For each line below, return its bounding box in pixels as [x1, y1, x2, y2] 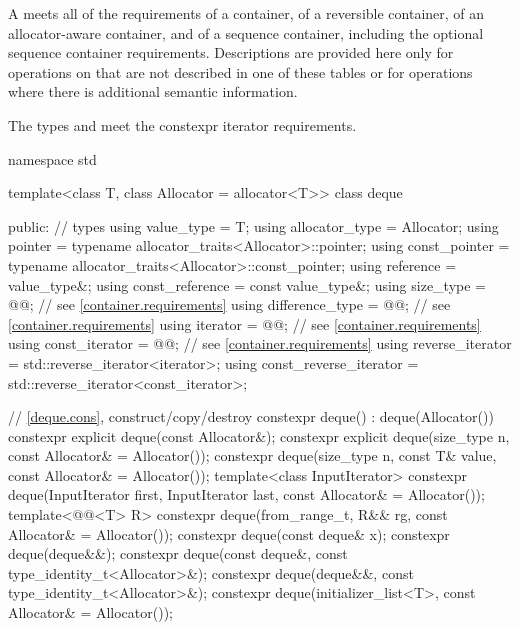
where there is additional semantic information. [8, 81, 298, 102]
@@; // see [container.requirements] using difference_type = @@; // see [8, 294, 451, 315]
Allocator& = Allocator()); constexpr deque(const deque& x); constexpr [8, 523, 450, 544]
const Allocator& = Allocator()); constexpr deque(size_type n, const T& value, [8, 445, 497, 466]
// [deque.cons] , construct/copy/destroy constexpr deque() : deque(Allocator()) [8, 406, 494, 427]
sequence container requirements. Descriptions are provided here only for [8, 42, 454, 63]
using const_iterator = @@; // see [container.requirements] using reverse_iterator [8, 333, 512, 354]
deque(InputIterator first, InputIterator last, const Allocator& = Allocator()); [8, 484, 485, 505]
